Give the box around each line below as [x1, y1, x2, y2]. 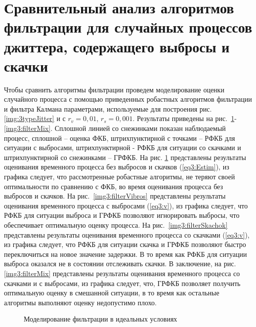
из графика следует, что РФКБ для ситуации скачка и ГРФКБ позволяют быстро [4, 239, 246, 249]
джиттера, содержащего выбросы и [4, 36, 230, 56]
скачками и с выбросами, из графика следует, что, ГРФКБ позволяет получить [4, 278, 241, 288]
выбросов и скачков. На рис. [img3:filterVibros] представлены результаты [4, 191, 226, 201]
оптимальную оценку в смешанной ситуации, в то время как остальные [4, 287, 219, 298]
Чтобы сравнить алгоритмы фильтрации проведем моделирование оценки [4, 84, 224, 94]
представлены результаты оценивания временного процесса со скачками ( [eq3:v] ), [4, 229, 250, 240]
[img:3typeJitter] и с [4, 113, 66, 123]
